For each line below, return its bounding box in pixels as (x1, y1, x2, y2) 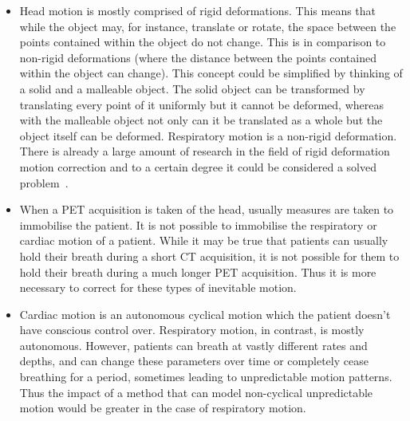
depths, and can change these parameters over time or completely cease (19, 352, 369, 369)
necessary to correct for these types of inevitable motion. (19, 279, 297, 296)
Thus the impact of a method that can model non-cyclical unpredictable (19, 384, 373, 400)
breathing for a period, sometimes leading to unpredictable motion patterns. (19, 368, 392, 385)
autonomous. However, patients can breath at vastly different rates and (19, 336, 368, 353)
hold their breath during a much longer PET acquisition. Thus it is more (19, 263, 376, 280)
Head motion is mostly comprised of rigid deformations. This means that (19, 2, 376, 18)
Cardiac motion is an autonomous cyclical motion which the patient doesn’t (19, 305, 391, 322)
